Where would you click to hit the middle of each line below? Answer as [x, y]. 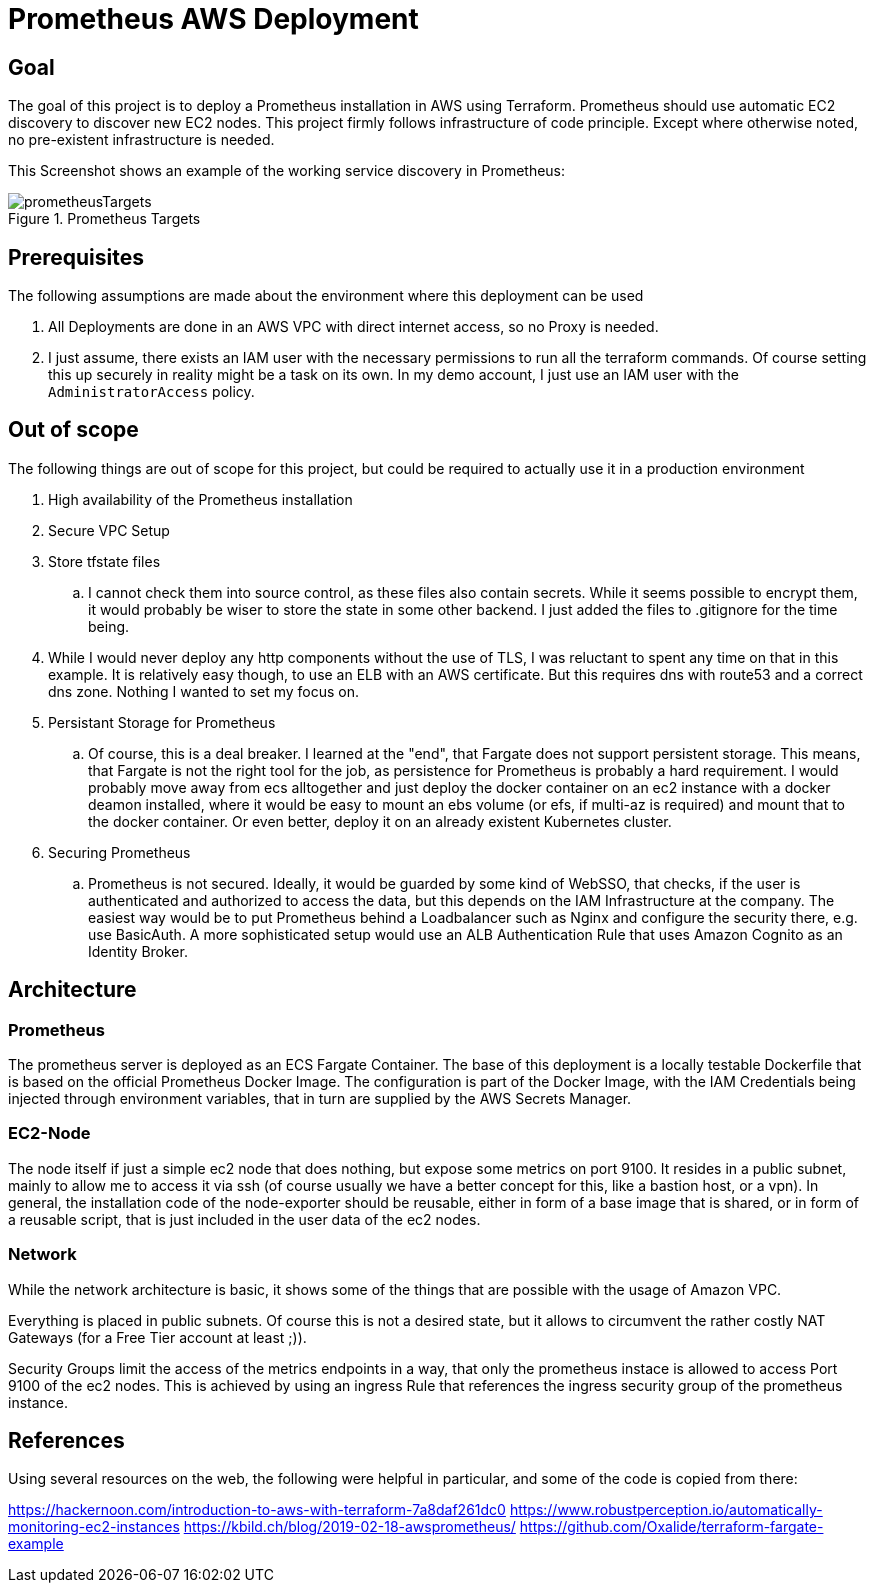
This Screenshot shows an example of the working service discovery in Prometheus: [287, 171]
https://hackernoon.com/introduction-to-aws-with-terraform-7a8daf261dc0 [257, 1510]
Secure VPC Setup [109, 530]
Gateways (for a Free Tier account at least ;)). [157, 1337]
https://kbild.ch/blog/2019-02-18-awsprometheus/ [349, 1527]
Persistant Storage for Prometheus [162, 722]
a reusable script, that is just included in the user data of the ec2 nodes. [244, 1219]
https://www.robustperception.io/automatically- [666, 1510]
